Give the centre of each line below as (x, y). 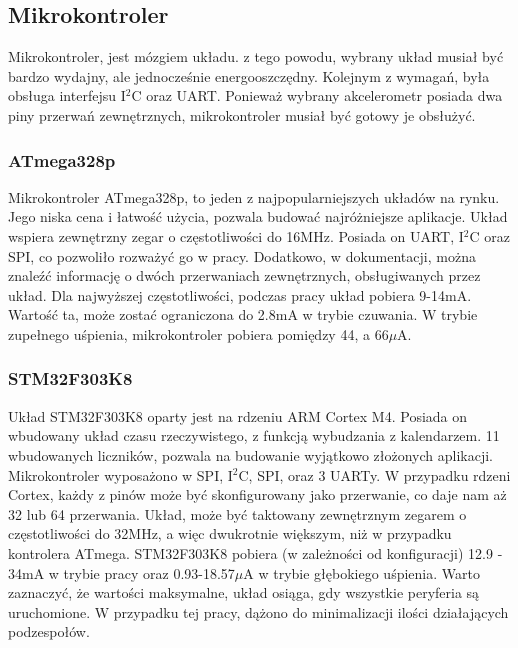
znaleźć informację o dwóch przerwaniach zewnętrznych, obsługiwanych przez (244, 275)
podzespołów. (49, 631)
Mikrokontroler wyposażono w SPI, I (120, 474)
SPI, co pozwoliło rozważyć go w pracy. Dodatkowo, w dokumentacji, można (242, 255)
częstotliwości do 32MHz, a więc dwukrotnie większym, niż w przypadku (230, 533)
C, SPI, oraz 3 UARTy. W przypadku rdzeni (374, 474)
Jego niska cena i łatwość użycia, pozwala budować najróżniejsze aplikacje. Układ (258, 216)
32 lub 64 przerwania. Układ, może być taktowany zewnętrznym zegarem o (237, 513)
